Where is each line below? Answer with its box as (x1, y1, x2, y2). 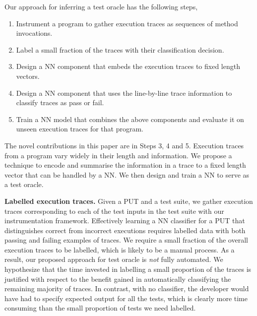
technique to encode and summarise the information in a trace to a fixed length (4, 160, 246, 170)
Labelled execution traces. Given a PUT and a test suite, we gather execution (4, 195, 253, 206)
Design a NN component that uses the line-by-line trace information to (16, 87, 232, 98)
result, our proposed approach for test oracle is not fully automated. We (4, 254, 223, 264)
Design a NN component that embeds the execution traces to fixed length (16, 61, 240, 71)
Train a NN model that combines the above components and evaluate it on (16, 114, 244, 124)
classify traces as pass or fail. (16, 97, 104, 108)
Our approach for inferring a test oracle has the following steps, (4, 1, 198, 11)
